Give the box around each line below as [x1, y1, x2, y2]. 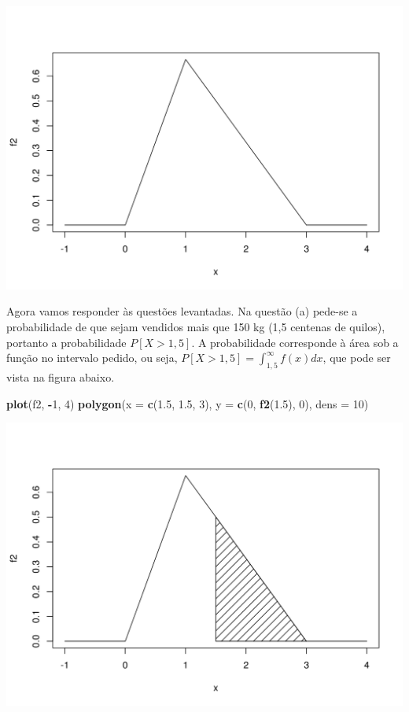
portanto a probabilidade [6, 334, 127, 350]
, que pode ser [322, 349, 391, 366]
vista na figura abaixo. [6, 368, 115, 385]
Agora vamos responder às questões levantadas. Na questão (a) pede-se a [6, 303, 358, 319]
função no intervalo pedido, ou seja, [6, 349, 178, 366]
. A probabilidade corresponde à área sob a [191, 334, 399, 350]
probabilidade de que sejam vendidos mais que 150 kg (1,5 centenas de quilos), [6, 318, 385, 334]
